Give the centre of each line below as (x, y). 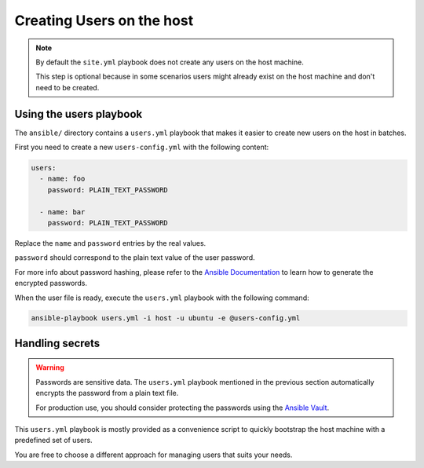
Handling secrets (57, 343)
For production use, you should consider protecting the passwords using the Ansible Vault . (183, 408)
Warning (50, 367)
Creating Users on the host (104, 20)
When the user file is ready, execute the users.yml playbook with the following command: (162, 298)
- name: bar (62, 212)
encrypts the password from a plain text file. (107, 393)
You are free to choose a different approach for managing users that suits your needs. (154, 455)
